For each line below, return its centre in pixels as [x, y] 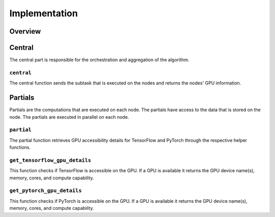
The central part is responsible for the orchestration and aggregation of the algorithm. [99, 60]
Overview [25, 31]
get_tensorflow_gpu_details [50, 160]
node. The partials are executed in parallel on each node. [69, 117]
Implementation [44, 13]
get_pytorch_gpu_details [46, 191]
